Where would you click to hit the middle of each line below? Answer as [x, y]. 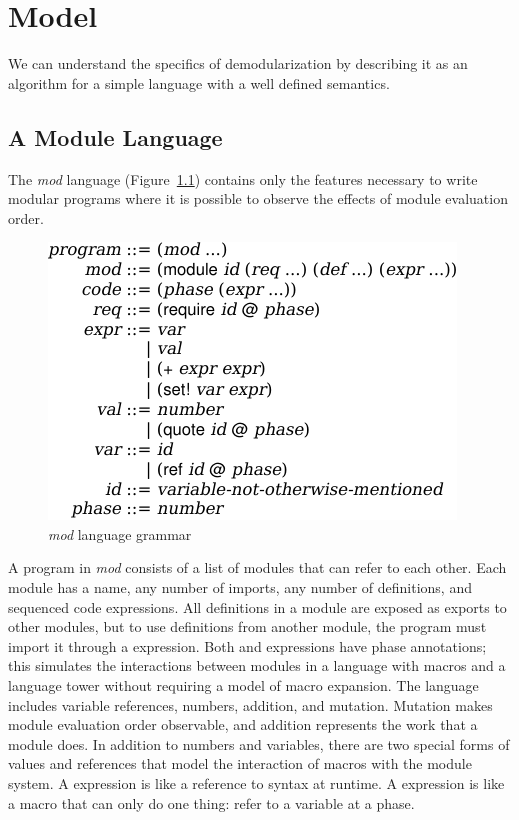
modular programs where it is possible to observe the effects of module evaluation [258, 198]
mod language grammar [120, 533]
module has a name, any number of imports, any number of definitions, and [240, 587]
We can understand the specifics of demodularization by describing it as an [238, 63]
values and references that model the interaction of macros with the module [240, 763]
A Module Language [115, 136]
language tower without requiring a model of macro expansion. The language [243, 685]
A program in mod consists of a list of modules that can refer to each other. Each [257, 567]
